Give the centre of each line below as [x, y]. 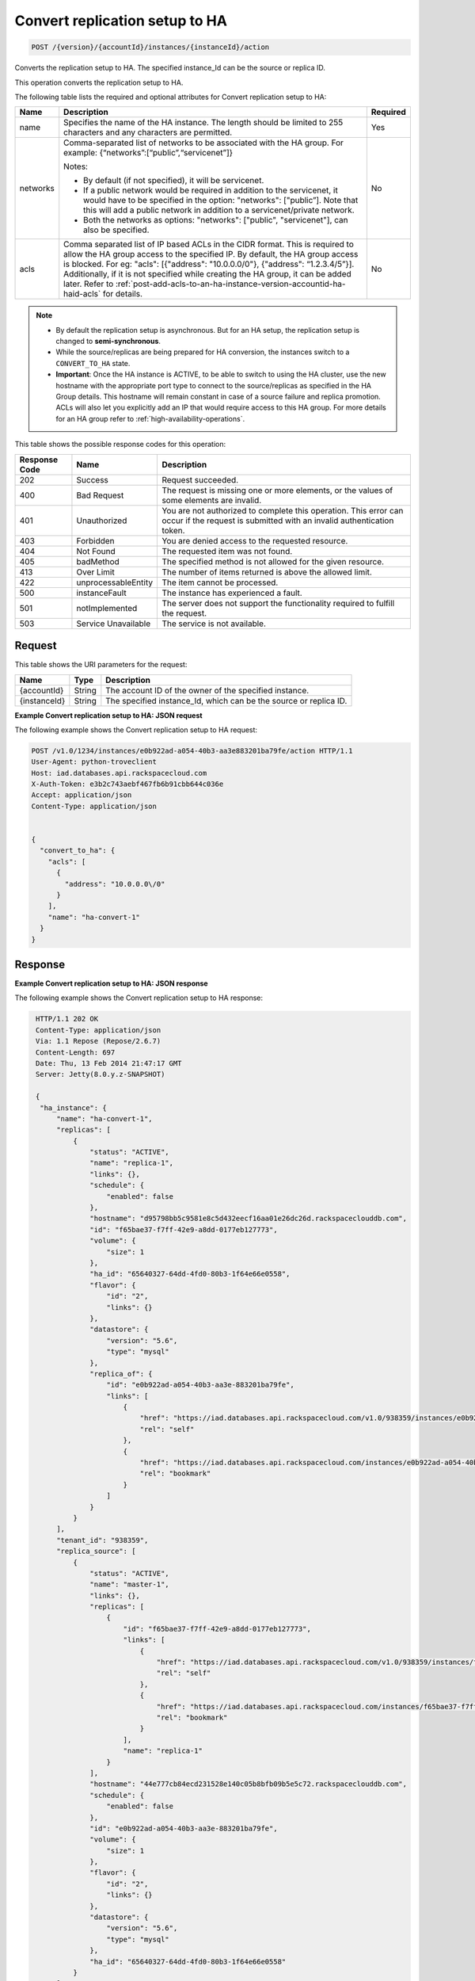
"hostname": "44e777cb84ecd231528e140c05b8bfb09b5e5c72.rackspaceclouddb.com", [249, 1784]
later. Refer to [89, 284]
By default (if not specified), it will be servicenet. [174, 181]
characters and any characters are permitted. [148, 132]
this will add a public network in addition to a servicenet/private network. [219, 210]
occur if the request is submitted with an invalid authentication [278, 521]
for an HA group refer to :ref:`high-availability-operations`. [150, 418]
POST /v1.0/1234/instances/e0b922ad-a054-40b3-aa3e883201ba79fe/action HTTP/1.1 [192, 750]
